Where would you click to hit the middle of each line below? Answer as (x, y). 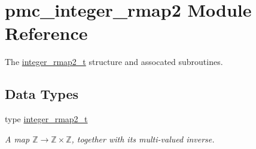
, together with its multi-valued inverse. (143, 139)
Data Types (42, 94)
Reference (46, 33)
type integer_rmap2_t (46, 119)
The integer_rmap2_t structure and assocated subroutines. (114, 62)
